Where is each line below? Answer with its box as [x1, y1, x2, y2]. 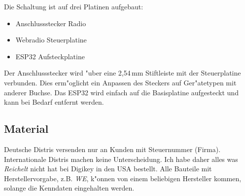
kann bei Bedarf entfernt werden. [4, 97, 104, 107]
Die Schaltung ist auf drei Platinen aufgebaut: [4, 1, 143, 11]
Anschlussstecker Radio [15, 18, 86, 28]
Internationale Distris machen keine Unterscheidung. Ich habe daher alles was [4, 154, 238, 164]
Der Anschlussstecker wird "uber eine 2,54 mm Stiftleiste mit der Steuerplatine [4, 68, 241, 78]
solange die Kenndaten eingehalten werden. [4, 183, 135, 193]
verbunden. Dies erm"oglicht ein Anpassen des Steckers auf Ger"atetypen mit [4, 77, 237, 87]
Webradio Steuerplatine [15, 35, 87, 45]
